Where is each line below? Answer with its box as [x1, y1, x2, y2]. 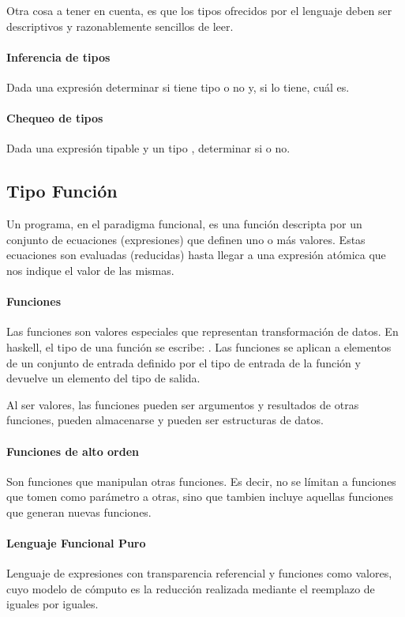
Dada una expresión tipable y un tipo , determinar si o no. [6, 140, 291, 156]
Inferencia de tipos [6, 48, 111, 65]
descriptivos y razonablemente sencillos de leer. [6, 17, 234, 34]
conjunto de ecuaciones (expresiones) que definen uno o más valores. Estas [6, 231, 366, 247]
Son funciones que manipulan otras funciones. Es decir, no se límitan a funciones [6, 472, 396, 489]
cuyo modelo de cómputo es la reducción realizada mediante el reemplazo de [6, 580, 375, 596]
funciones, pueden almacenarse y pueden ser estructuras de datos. [6, 412, 324, 428]
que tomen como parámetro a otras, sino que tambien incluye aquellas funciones [6, 488, 394, 505]
